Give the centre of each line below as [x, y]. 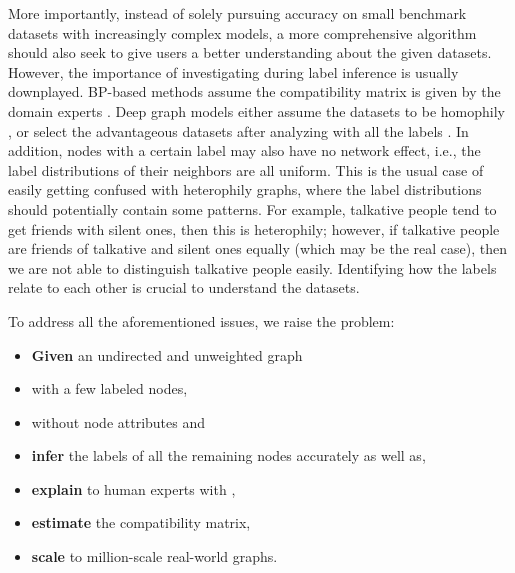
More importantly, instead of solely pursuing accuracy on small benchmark [237, 13]
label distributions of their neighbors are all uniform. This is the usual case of [246, 169]
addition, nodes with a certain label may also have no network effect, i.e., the [244, 150]
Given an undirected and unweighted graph [167, 354]
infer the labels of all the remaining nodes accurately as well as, [228, 455]
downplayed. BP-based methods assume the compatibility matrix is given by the [254, 91]
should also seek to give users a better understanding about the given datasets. [250, 52]
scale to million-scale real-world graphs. [154, 556]
